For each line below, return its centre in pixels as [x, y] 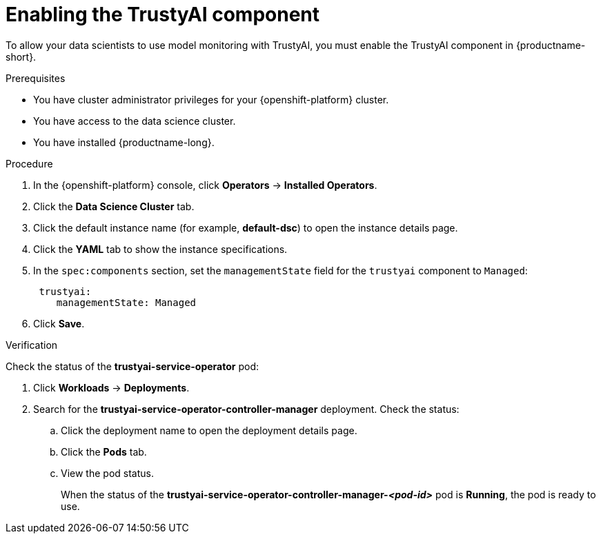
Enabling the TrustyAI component [162, 14]
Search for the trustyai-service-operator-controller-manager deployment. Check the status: [246, 409]
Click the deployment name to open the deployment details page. [209, 430]
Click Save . [59, 323]
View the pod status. [107, 473]
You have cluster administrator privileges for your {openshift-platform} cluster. [211, 99]
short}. [21, 57]
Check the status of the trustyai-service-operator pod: [132, 366]
